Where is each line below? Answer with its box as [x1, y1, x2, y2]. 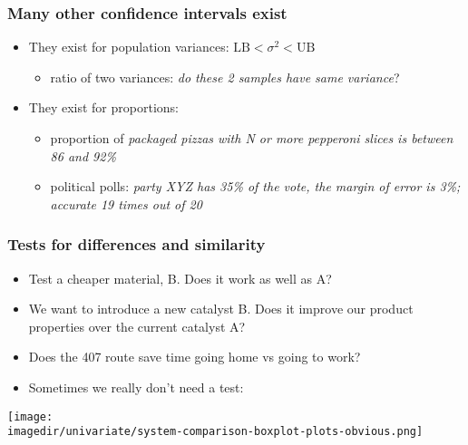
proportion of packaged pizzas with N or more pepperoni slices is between [50, 129, 453, 147]
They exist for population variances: [28, 37, 229, 56]
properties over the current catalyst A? [28, 316, 246, 335]
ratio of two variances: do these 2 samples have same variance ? [50, 67, 400, 86]
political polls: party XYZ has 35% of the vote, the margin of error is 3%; [50, 177, 461, 196]
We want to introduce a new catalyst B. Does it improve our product [28, 299, 414, 318]
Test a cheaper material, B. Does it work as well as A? [28, 268, 332, 287]
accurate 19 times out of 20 [50, 194, 202, 213]
